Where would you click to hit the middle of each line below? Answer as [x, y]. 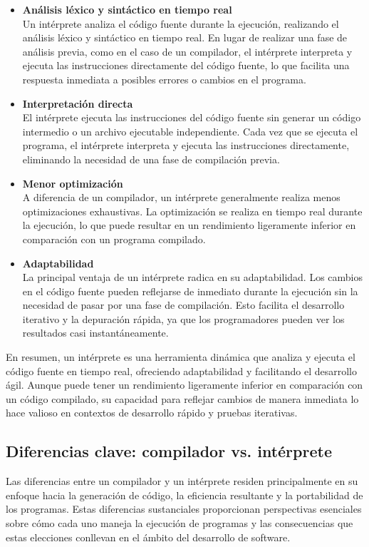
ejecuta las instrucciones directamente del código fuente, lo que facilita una [186, 65]
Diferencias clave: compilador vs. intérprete [169, 451]
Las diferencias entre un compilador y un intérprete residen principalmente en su [182, 481]
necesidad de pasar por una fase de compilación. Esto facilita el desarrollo [183, 305]
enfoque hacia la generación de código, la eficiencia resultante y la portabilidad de [184, 495]
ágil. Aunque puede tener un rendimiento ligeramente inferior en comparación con [184, 385]
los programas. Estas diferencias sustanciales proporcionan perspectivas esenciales [184, 509]
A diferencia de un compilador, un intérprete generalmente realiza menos [181, 197]
